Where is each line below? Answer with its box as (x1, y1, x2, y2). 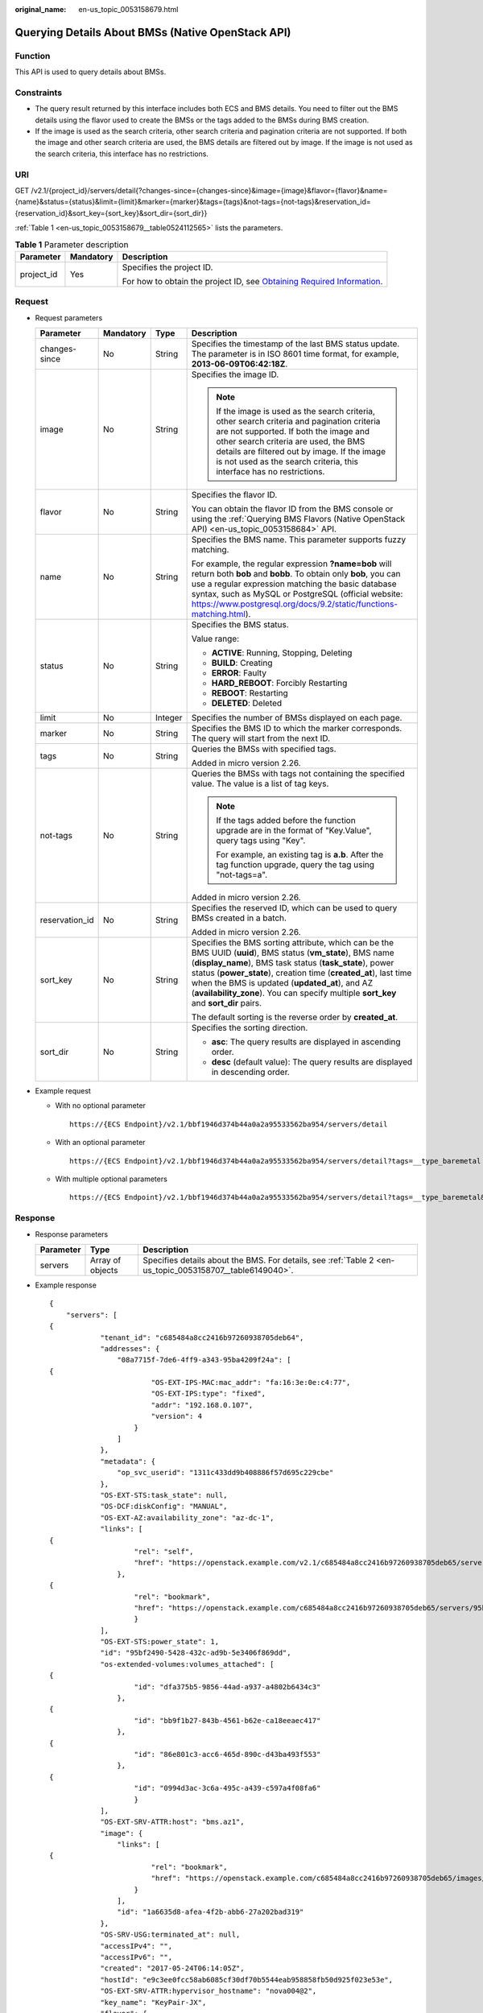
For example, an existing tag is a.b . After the (216, 849, 384, 861)
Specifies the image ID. (191, 369, 279, 380)
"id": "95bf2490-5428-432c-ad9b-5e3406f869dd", (100, 1648, 291, 1658)
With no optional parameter (55, 1101, 147, 1110)
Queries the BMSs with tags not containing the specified (191, 768, 406, 779)
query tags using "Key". (216, 835, 306, 846)
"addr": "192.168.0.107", (151, 1400, 254, 1409)
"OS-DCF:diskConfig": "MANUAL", (100, 1502, 229, 1511)
